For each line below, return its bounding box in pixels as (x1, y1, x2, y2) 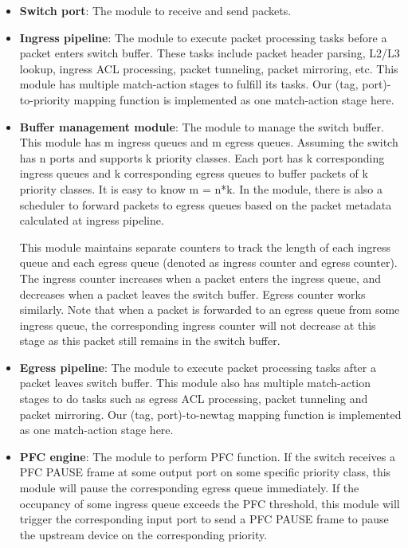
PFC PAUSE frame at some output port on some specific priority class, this (19, 464, 391, 480)
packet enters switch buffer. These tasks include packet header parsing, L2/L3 (19, 45, 400, 61)
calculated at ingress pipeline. (19, 212, 164, 229)
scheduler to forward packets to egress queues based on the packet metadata (19, 196, 392, 213)
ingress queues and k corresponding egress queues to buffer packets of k (19, 165, 368, 182)
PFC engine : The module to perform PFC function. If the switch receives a (19, 448, 396, 464)
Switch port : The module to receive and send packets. (19, 2, 292, 18)
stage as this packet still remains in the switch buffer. (19, 332, 280, 349)
